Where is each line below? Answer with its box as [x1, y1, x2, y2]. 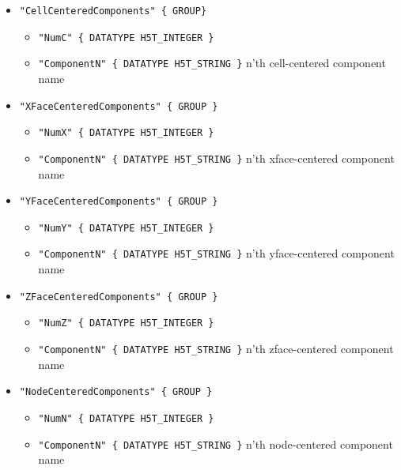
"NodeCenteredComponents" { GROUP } [19, 386, 213, 398]
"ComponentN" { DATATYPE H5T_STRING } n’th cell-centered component [38, 55, 386, 71]
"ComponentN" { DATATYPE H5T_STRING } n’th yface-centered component [38, 245, 395, 261]
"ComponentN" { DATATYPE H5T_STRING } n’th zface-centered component [38, 340, 394, 356]
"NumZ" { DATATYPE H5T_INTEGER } [38, 318, 214, 329]
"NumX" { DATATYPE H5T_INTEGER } [38, 127, 214, 139]
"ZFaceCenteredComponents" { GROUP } [19, 291, 218, 303]
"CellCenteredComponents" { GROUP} [19, 6, 207, 17]
